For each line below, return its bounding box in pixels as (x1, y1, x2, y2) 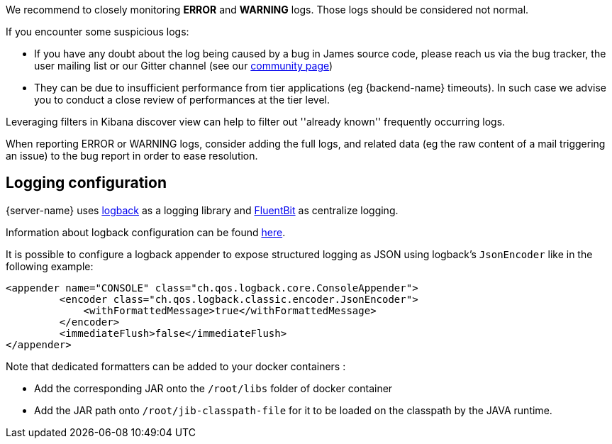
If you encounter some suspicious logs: (6, 26, 189, 38)
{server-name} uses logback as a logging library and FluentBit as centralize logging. (6, 204, 399, 216)
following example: (6, 260, 94, 272)
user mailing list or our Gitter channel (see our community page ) (34, 60, 333, 72)
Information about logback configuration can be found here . (6, 226, 286, 238)
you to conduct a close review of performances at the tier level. (34, 94, 330, 106)
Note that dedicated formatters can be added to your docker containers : (6, 360, 346, 372)
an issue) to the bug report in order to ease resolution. (6, 150, 258, 162)
